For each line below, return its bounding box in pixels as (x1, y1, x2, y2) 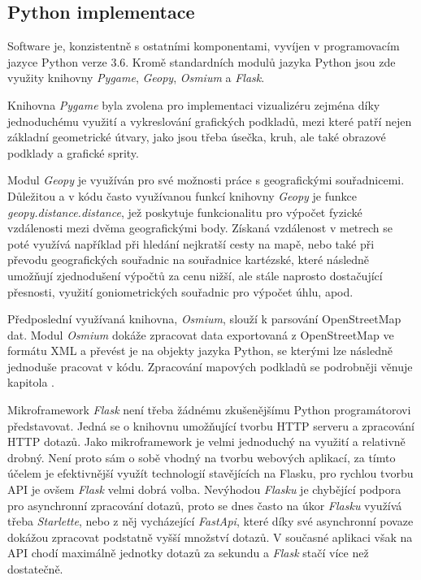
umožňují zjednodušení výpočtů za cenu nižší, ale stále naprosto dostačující (7, 266, 383, 284)
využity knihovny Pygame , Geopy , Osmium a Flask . (7, 69, 265, 86)
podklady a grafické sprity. (7, 144, 139, 161)
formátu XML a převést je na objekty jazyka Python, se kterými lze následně (7, 342, 393, 359)
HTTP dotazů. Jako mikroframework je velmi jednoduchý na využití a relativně (7, 433, 406, 450)
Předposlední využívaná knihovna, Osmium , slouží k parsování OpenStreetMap (7, 310, 401, 327)
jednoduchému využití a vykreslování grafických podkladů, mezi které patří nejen (7, 112, 412, 129)
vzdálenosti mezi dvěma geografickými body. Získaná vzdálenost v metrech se (7, 219, 393, 236)
